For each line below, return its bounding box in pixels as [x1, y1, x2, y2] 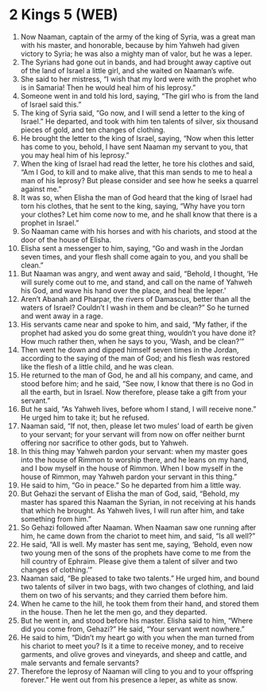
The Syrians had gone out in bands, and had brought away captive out [20, 57, 252, 67]
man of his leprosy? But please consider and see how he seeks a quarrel [20, 175, 259, 185]
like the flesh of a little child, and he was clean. [20, 362, 174, 371]
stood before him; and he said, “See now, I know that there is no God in [20, 378, 253, 388]
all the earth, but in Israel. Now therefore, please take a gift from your [20, 387, 247, 397]
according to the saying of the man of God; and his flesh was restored [20, 353, 250, 363]
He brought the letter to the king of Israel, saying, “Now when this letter [20, 133, 254, 143]
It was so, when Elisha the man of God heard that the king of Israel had [20, 193, 253, 202]
